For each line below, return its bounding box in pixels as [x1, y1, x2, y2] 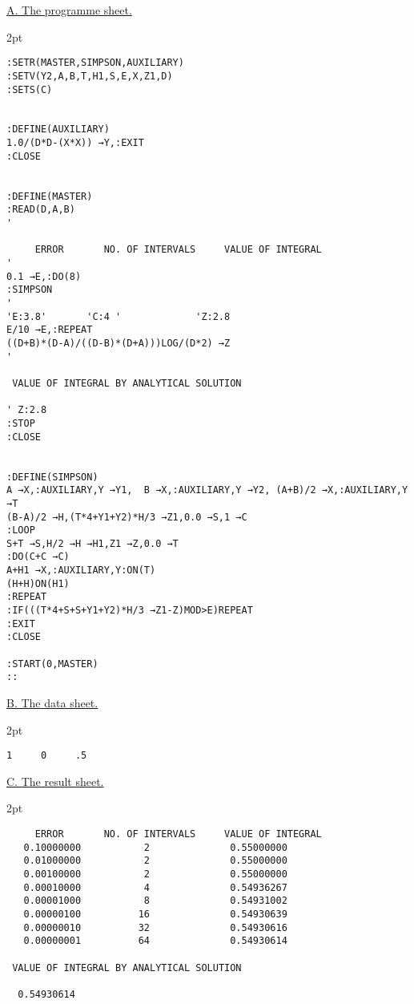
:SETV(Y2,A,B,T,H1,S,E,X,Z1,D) [6, 70, 173, 82]
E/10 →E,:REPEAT [6, 324, 93, 336]
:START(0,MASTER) [6, 658, 98, 670]
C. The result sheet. [6, 772, 104, 789]
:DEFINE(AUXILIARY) [6, 123, 110, 136]
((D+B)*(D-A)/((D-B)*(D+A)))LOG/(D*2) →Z [6, 337, 231, 349]
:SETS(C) [6, 83, 53, 95]
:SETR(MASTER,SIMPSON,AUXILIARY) [6, 57, 184, 69]
